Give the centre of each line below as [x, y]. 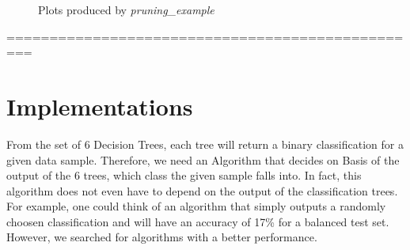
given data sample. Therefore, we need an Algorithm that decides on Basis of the [203, 159]
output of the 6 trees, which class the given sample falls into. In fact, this [184, 175]
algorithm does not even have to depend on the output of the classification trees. [202, 190]
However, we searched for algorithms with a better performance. [162, 237]
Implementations [100, 106]
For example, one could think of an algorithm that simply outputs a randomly [196, 206]
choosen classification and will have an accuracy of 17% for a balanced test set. [198, 221]
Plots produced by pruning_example [126, 9]
